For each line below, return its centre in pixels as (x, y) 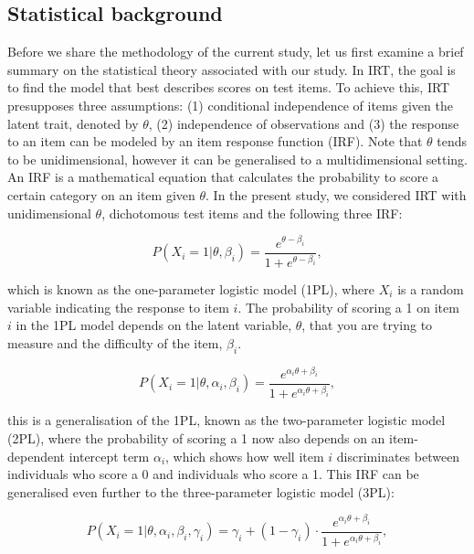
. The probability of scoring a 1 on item (348, 307)
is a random (431, 288)
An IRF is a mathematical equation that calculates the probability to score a (223, 177)
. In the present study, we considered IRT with (336, 194)
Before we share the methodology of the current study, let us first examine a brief (236, 52)
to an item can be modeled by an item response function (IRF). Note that (215, 141)
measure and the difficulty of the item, (115, 342)
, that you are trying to (367, 325)
